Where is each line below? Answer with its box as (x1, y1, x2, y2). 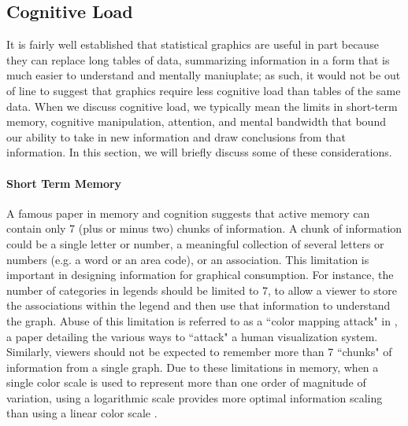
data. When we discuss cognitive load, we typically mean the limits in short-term (6, 97, 398, 114)
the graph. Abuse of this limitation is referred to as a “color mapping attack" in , (6, 312, 398, 329)
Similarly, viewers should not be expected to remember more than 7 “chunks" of (6, 343, 392, 360)
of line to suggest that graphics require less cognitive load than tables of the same (6, 82, 401, 98)
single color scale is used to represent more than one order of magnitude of (6, 374, 366, 391)
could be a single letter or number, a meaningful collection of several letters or (6, 235, 384, 252)
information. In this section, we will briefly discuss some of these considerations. (6, 144, 392, 160)
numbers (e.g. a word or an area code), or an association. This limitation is (6, 251, 369, 267)
